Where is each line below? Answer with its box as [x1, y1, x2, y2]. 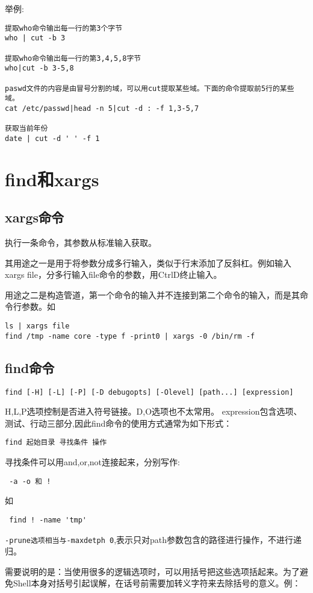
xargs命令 [5, 208, 64, 227]
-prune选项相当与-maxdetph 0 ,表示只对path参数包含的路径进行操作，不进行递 [5, 533, 302, 545]
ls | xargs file [5, 322, 70, 331]
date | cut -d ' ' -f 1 [5, 134, 100, 143]
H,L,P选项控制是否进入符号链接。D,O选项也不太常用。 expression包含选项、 [5, 405, 302, 418]
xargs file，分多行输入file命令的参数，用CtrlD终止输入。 [5, 268, 222, 281]
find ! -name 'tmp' [9, 515, 87, 524]
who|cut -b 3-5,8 [5, 64, 74, 73]
